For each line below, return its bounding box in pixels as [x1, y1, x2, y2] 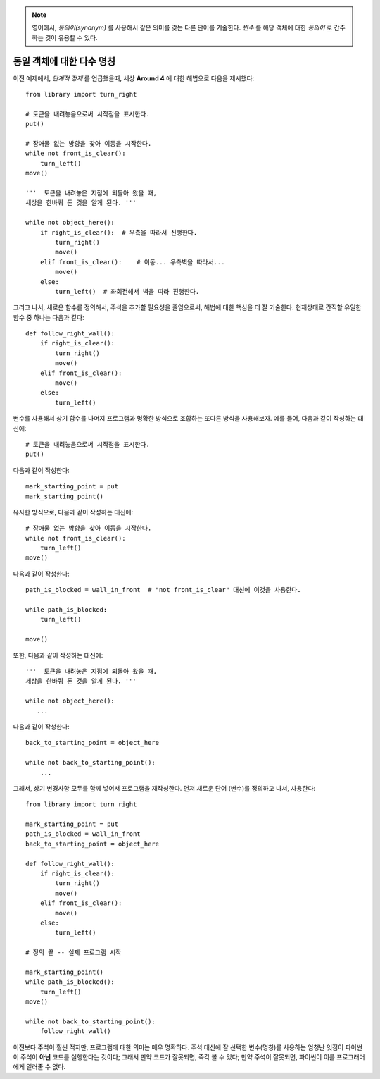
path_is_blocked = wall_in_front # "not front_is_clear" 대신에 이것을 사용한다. [25, 586, 302, 594]
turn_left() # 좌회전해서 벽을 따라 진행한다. [55, 288, 200, 295]
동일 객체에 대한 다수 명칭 [13, 55, 116, 67]
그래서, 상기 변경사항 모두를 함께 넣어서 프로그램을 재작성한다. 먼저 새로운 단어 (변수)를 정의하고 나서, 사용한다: [13, 784, 316, 792]
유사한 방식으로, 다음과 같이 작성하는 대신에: [13, 507, 134, 516]
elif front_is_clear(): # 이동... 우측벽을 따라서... [39, 258, 225, 266]
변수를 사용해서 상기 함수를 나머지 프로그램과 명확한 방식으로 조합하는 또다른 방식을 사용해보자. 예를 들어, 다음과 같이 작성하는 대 [13, 414, 364, 423]
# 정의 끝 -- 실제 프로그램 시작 [25, 949, 122, 956]
